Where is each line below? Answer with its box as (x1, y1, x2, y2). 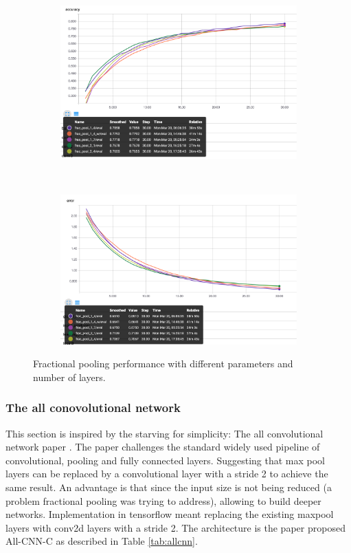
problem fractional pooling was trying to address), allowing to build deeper (5, 493, 321, 508)
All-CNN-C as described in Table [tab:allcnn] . (5, 534, 198, 548)
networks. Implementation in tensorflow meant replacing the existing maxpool (5, 507, 334, 521)
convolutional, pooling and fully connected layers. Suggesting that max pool (5, 453, 325, 467)
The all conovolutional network (5, 399, 181, 416)
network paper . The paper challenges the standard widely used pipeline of (5, 440, 320, 454)
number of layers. (33, 369, 106, 384)
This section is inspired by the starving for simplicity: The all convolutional (5, 426, 324, 440)
